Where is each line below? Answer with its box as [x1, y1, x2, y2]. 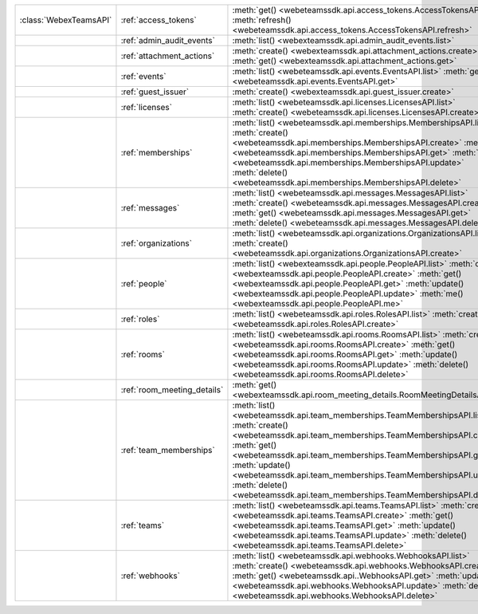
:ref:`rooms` [120, 349, 165, 360]
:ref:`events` [120, 71, 167, 81]
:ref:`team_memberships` [120, 445, 215, 455]
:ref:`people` [120, 278, 167, 289]
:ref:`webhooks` [120, 570, 181, 581]
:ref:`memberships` [120, 148, 193, 158]
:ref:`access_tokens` [120, 14, 197, 26]
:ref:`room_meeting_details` [120, 384, 224, 395]
